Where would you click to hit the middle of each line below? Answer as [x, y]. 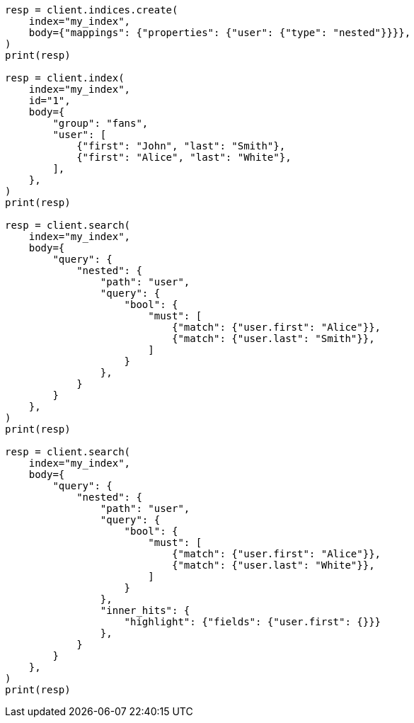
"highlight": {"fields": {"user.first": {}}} [253, 622]
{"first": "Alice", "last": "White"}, [184, 157]
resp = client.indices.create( [92, 10]
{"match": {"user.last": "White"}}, [274, 565]
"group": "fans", [100, 123]
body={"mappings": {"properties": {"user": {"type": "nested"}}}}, [220, 33]
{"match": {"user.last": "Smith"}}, [274, 338]
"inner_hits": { [145, 610]
